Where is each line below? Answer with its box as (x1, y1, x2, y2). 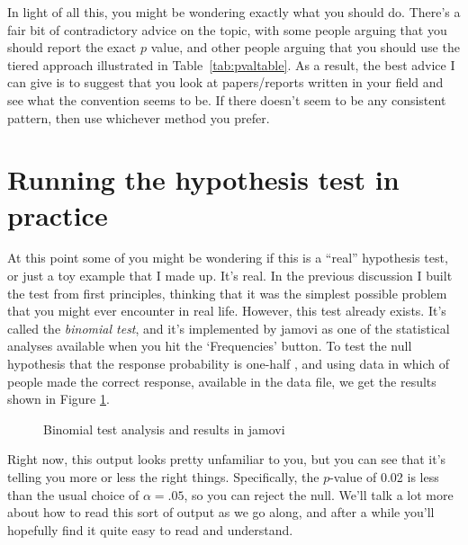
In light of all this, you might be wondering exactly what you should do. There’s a (7, 3, 461, 21)
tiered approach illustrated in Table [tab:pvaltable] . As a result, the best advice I (7, 55, 455, 74)
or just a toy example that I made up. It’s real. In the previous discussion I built (7, 266, 453, 285)
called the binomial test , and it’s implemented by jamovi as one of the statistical (7, 318, 450, 337)
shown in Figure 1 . (7, 389, 110, 408)
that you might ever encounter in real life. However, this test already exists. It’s (7, 301, 446, 320)
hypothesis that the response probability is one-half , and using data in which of (7, 354, 449, 373)
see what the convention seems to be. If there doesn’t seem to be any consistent (7, 90, 446, 109)
